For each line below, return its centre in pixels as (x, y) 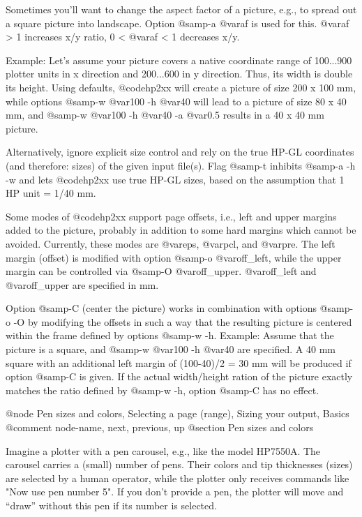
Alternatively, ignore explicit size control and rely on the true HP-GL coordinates (180, 152)
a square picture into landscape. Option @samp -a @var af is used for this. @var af (178, 23)
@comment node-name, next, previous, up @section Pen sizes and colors (160, 427)
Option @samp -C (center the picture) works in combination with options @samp (178, 308)
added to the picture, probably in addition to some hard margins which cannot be (181, 230)
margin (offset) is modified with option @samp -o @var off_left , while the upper (174, 257)
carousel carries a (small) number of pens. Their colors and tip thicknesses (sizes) (179, 464)
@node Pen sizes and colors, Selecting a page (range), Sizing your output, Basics (178, 413)
